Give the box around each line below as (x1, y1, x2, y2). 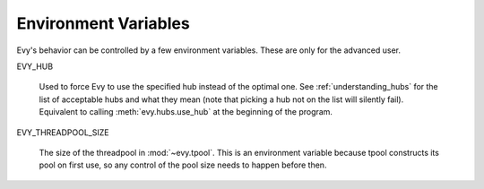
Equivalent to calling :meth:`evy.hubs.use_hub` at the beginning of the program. (39, 107, 333, 117)
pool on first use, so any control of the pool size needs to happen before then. (39, 159, 327, 170)
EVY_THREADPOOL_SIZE (16, 126, 109, 138)
